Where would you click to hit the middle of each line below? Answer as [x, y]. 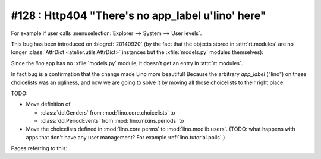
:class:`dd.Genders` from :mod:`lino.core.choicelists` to [108, 112]
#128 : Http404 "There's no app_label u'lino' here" [139, 15]
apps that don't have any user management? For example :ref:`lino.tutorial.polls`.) [125, 137]
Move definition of [48, 104]
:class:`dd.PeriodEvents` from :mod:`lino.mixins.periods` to [112, 121]
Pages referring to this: [39, 148]
